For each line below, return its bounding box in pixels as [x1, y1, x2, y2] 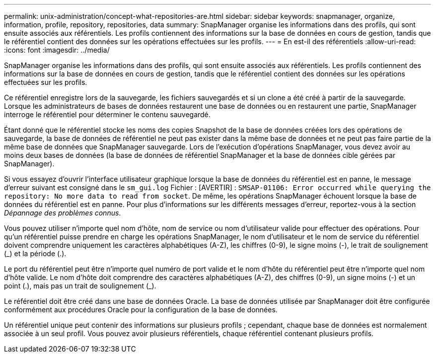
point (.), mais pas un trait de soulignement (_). [4, 282, 156, 290]
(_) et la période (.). [4, 249, 67, 258]
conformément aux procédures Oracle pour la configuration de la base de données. [4, 305, 278, 314]
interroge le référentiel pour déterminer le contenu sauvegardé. [4, 110, 211, 119]
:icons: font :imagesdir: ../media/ [4, 46, 110, 54]
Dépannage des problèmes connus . [4, 209, 121, 217]
